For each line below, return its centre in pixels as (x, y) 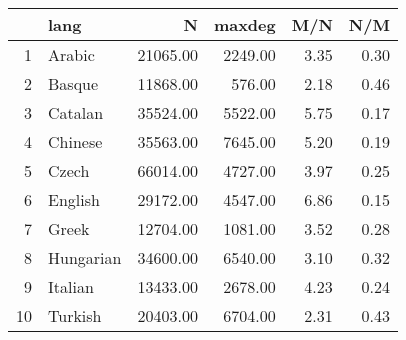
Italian (71, 286)
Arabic (71, 54)
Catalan (76, 112)
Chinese (75, 141)
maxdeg (244, 24)
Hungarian (85, 257)
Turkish (75, 315)
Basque (73, 83)
